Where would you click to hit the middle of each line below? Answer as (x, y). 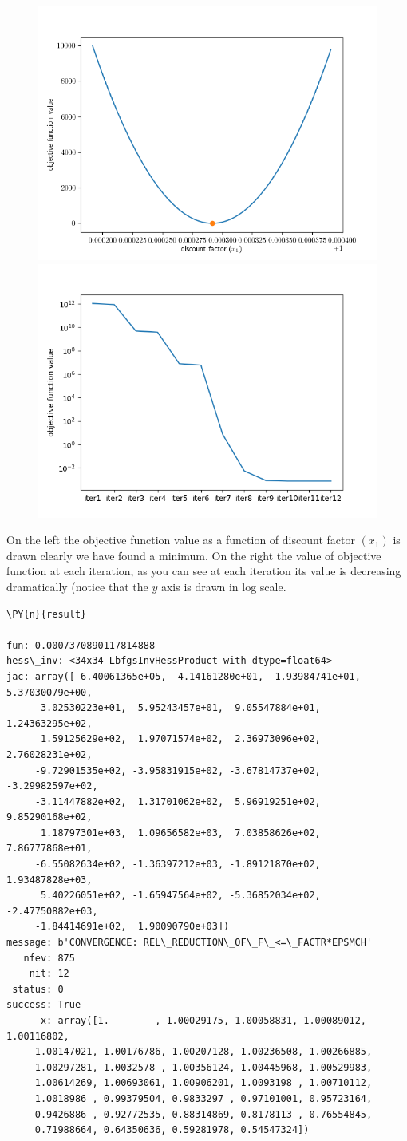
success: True (44, 1005)
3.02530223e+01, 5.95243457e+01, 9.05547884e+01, (180, 708)
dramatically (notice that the (77, 586)
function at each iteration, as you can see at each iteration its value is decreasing (204, 571)
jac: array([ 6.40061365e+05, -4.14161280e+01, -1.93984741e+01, (184, 676)
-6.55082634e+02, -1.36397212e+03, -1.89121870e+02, (178, 865)
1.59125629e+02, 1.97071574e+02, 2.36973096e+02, (180, 739)
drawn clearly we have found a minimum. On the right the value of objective (194, 555)
